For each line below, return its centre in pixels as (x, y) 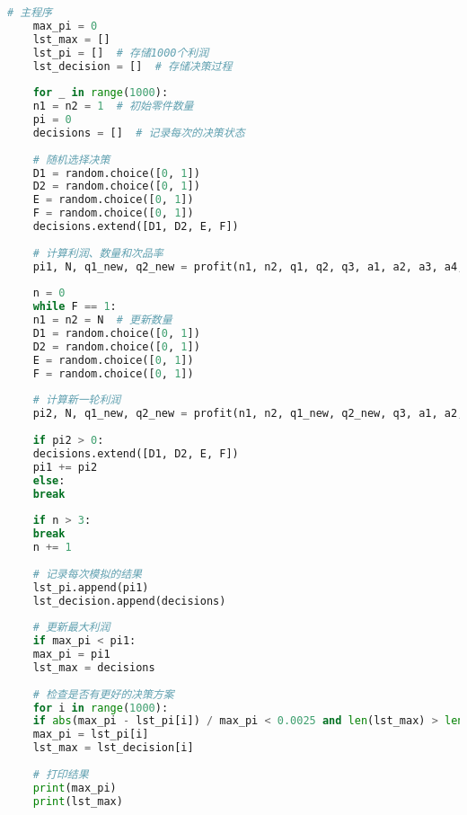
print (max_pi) (75, 788)
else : (49, 480)
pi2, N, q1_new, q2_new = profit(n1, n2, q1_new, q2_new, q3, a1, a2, (248, 414)
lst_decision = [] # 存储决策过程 (132, 66)
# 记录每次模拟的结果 (87, 574)
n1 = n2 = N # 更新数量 (102, 320)
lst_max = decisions (94, 667)
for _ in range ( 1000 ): (101, 93)
